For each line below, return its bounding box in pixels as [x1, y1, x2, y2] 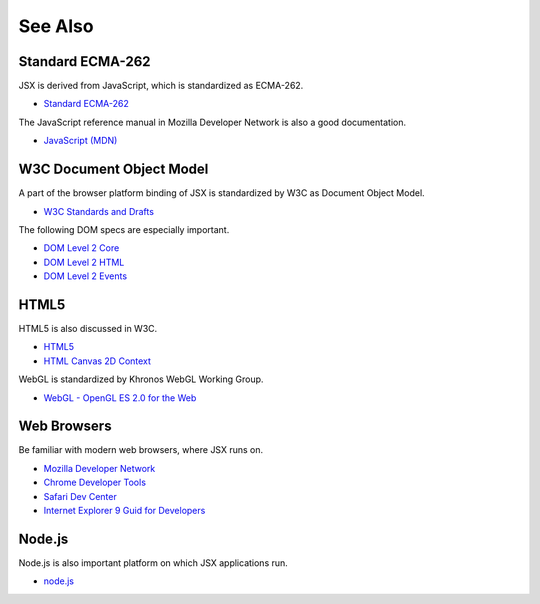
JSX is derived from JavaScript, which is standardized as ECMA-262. [18, 80, 304, 92]
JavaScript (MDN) [43, 135, 118, 147]
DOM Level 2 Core [43, 242, 120, 254]
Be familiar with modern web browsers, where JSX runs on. [18, 444, 264, 456]
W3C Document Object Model [18, 161, 209, 178]
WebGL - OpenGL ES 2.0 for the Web [43, 391, 197, 404]
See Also [18, 15, 94, 37]
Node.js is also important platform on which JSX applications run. [18, 556, 289, 569]
